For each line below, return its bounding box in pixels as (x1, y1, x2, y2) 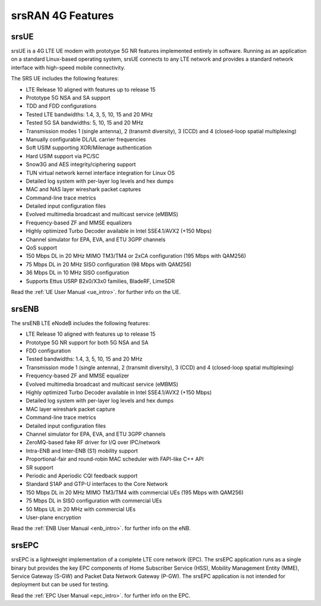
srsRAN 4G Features (11, 9, 114, 22)
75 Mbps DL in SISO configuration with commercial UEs (26, 497, 162, 504)
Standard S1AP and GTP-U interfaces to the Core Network (26, 480, 168, 488)
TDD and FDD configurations (26, 102, 97, 110)
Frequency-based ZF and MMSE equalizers (26, 219, 132, 226)
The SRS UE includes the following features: (11, 75, 119, 82)
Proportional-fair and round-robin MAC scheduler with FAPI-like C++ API (26, 455, 204, 463)
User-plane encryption (26, 514, 81, 521)
